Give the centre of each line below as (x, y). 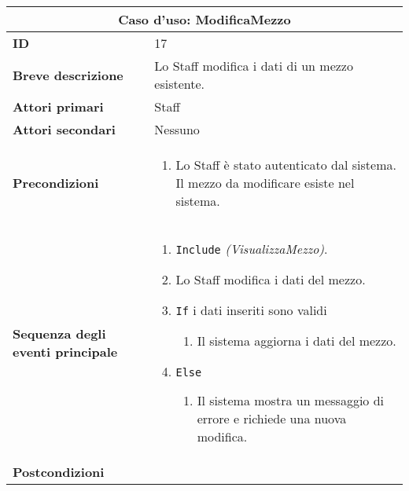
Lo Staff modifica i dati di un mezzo (254, 66)
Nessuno (177, 129)
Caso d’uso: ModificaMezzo (204, 19)
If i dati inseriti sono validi (251, 310)
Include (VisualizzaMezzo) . (252, 249)
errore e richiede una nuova (272, 418)
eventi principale (65, 352)
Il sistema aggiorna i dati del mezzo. (297, 341)
